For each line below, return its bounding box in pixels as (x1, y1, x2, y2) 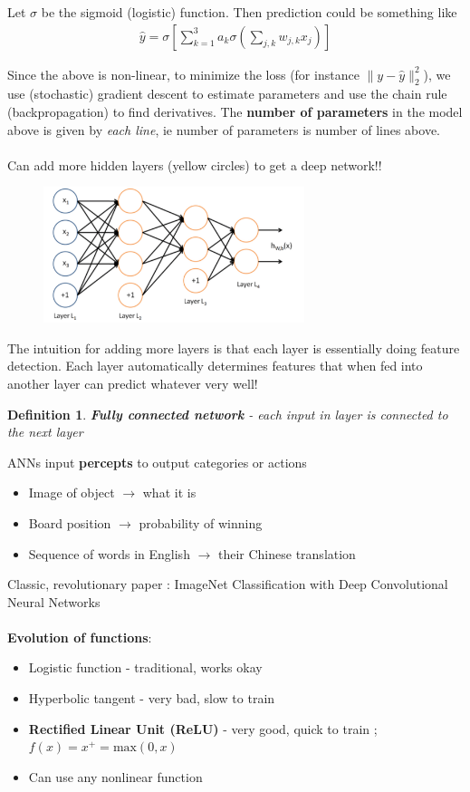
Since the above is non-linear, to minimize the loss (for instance (7, 64, 360, 83)
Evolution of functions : (7, 627, 152, 646)
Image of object (28, 483, 115, 502)
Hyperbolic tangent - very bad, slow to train (28, 689, 275, 708)
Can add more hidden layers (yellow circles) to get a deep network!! (7, 155, 382, 174)
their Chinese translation (217, 544, 356, 563)
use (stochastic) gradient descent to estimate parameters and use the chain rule (7, 84, 447, 103)
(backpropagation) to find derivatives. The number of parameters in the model (7, 102, 463, 121)
